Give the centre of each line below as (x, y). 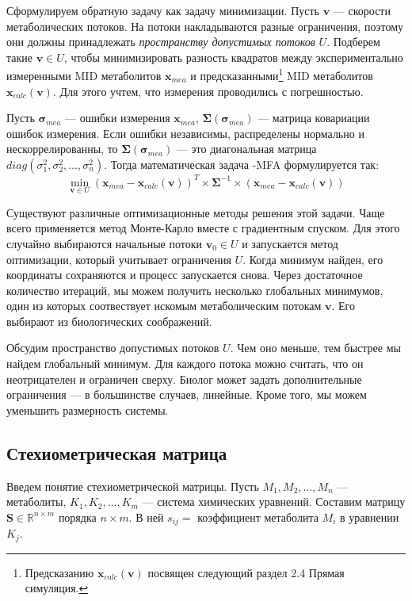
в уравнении (370, 517)
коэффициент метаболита (258, 517)
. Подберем (353, 42)
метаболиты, (36, 501)
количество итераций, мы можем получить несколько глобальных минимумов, (195, 290)
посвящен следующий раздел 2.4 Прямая (246, 572)
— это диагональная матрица (246, 149)
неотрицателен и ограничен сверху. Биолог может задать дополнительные (184, 379)
